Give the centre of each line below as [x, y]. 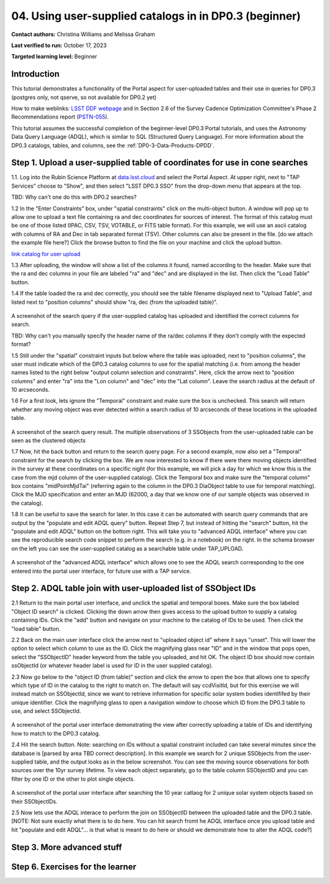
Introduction [35, 74]
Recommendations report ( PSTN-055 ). [60, 117]
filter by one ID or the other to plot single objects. [73, 779]
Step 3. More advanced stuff [67, 847]
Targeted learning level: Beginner [54, 57]
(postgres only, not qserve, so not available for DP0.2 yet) [84, 97]
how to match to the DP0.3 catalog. [56, 733]
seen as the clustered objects [48, 441]
